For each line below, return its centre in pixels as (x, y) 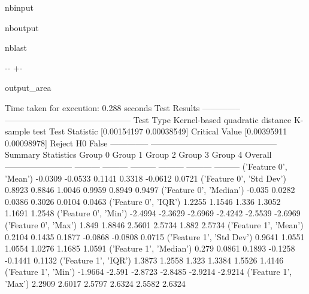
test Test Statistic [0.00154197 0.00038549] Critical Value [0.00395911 (160, 131)
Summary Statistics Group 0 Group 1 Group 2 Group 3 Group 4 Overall (138, 154)
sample (18, 131)
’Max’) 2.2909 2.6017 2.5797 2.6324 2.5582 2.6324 (95, 283)
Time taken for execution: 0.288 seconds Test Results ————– (122, 107)
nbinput (19, 7)
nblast (16, 48)
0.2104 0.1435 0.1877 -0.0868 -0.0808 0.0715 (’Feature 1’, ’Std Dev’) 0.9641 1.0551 (155, 236)
